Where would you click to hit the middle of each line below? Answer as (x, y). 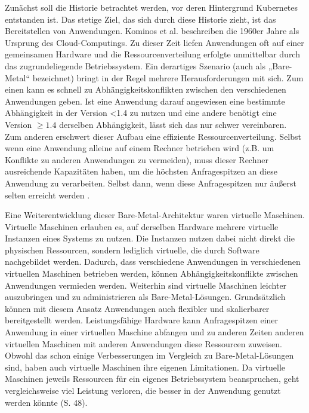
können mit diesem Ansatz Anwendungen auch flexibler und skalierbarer (137, 308)
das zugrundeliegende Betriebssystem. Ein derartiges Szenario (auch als (135, 65)
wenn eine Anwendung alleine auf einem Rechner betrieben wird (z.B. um (140, 148)
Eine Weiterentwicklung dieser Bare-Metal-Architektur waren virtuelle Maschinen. (155, 215)
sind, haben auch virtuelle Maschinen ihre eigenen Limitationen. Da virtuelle (145, 367)
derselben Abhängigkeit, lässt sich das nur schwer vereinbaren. (173, 124)
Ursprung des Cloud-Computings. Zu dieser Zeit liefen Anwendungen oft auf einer (154, 42)
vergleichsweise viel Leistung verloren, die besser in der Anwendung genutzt (143, 390)
